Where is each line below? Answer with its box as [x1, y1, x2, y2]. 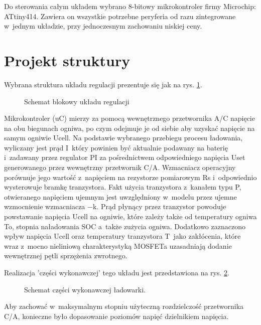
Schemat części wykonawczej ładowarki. [24, 284, 146, 294]
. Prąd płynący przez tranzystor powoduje [96, 201, 226, 212]
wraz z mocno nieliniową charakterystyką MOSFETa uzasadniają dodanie [4, 240, 232, 251]
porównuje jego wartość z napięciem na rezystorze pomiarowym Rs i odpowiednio [4, 172, 257, 182]
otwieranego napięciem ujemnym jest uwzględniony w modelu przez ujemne [4, 191, 237, 202]
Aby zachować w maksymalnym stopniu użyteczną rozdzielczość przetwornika [4, 301, 244, 311]
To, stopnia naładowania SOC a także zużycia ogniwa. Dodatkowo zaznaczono [4, 221, 245, 231]
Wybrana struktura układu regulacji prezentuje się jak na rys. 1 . [4, 79, 202, 89]
